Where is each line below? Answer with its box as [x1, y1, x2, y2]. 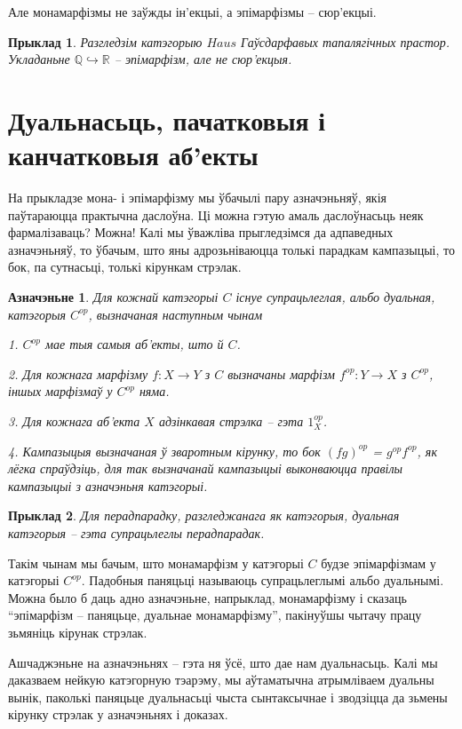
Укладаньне [8, 50, 70, 68]
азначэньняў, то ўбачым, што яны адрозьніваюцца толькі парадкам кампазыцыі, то [8, 240, 455, 258]
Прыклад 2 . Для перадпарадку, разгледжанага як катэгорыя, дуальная [8, 506, 400, 525]
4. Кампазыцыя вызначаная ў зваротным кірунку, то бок [8, 441, 321, 460]
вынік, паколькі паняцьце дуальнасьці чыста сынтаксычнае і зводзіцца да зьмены [8, 687, 448, 706]
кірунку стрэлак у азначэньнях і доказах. [8, 705, 228, 724]
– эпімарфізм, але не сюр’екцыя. [114, 50, 292, 68]
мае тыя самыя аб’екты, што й [44, 335, 224, 353]
